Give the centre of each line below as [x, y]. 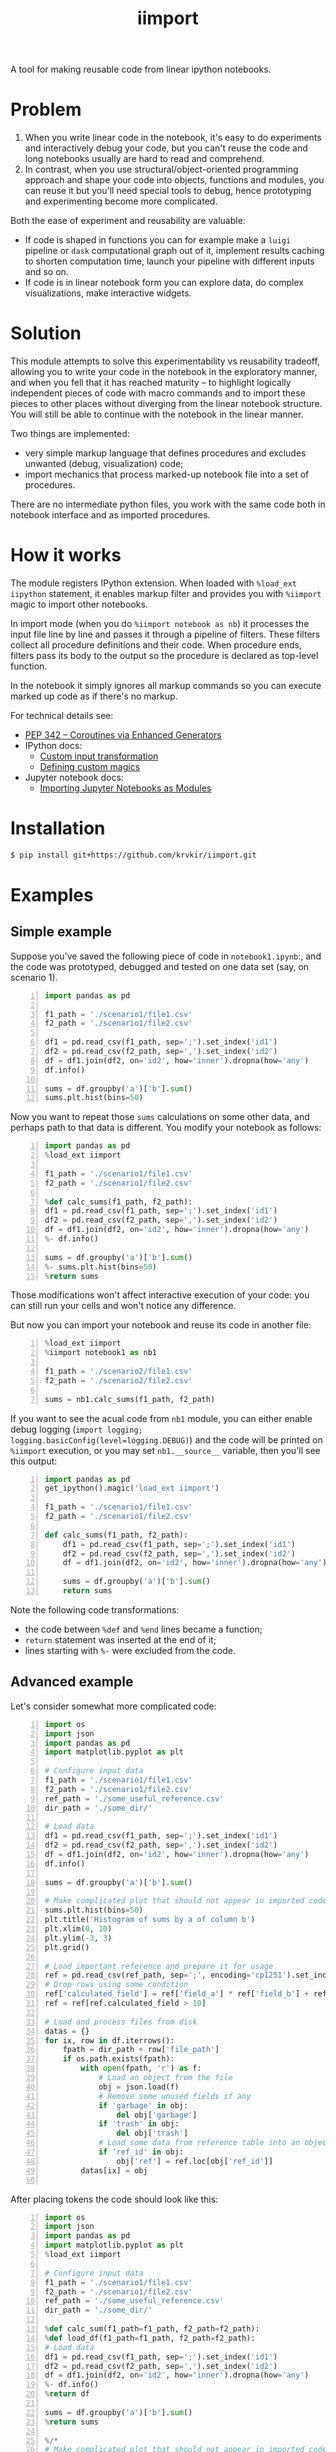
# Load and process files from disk [121, 2022]
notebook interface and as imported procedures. [110, 515]
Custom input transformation [99, 756]
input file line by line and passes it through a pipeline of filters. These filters [165, 634]
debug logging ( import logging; [76, 1429]
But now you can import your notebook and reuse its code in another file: [161, 1325]
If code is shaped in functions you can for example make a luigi [158, 240]
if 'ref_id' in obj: [141, 2152]
